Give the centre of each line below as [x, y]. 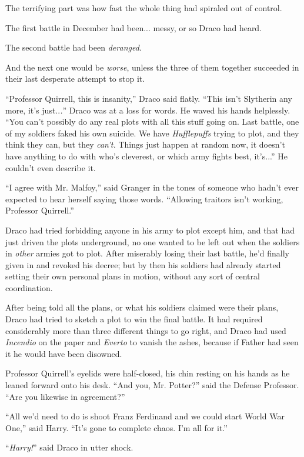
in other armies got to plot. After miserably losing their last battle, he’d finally [147, 253]
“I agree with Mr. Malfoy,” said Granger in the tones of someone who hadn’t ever [152, 187]
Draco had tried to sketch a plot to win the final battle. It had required [134, 319]
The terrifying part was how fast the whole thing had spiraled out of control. [144, 8]
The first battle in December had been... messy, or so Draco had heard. [134, 27]
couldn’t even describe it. [51, 167]
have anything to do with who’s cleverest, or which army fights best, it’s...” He [146, 156]
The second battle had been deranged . [74, 47]
